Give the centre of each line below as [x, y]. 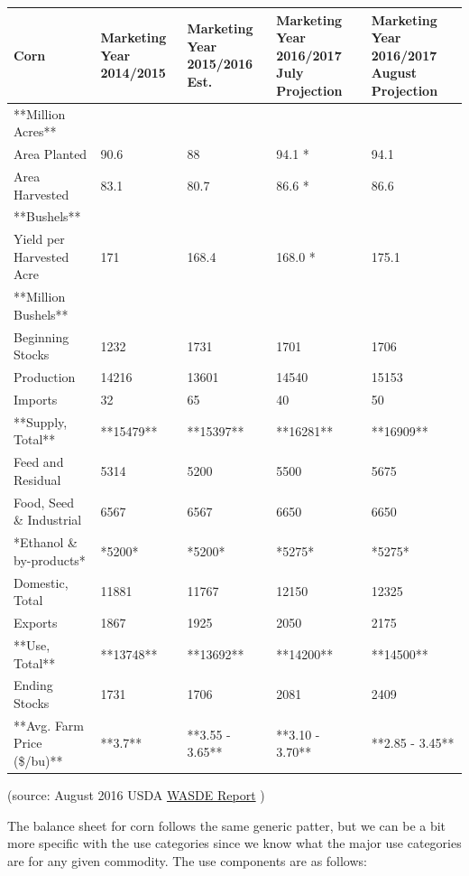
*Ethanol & [46, 542]
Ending [33, 685]
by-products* [50, 559]
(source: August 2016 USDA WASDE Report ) [136, 795]
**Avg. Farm [49, 725]
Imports [36, 400]
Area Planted [51, 154]
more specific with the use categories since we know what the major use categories [234, 843]
